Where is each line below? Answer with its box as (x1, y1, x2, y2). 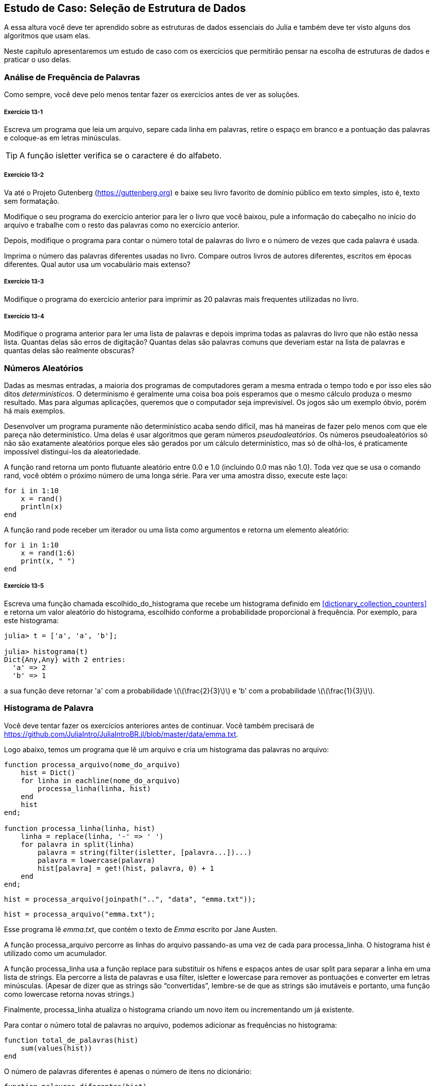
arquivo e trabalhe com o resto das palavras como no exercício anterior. (4, 220, 240, 229)
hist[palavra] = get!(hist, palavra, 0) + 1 (37, 864, 214, 872)
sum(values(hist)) (20, 1044, 93, 1052)
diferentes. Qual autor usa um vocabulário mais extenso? (4, 260, 191, 269)
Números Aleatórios (4, 363, 83, 373)
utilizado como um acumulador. (4, 949, 107, 957)
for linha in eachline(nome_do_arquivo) (20, 776, 181, 785)
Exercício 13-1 (4, 108, 43, 116)
